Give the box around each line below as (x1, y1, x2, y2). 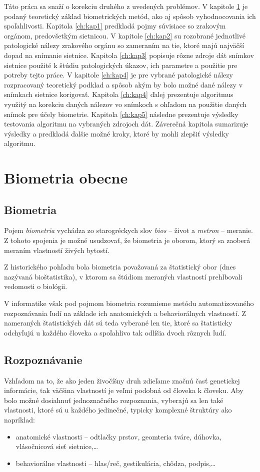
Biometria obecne (4, 167, 128, 188)
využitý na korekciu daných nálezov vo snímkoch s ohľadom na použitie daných (4, 98, 247, 109)
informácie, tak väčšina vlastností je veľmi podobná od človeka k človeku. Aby (4, 385, 243, 395)
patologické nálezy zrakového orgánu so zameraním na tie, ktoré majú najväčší (4, 40, 244, 50)
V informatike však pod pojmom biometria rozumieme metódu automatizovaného (4, 298, 254, 308)
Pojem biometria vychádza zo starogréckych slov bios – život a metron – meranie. (4, 225, 253, 235)
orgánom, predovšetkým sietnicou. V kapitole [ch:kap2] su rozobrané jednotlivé (4, 30, 246, 40)
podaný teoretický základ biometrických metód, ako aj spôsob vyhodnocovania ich (4, 10, 256, 21)
